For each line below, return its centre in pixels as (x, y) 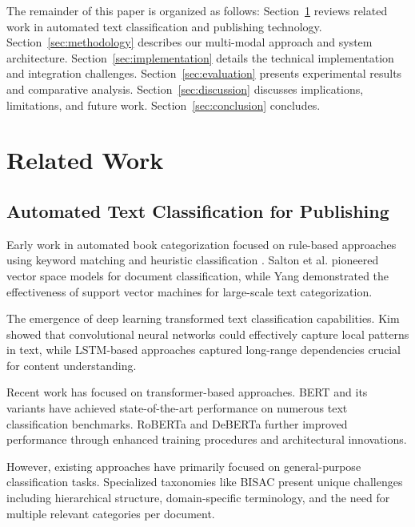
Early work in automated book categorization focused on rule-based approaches (202, 244)
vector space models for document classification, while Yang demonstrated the (198, 275)
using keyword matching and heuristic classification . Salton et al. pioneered (193, 260)
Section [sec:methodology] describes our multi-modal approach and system (190, 42)
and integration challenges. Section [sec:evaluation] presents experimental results (204, 73)
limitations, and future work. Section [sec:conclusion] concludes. (164, 105)
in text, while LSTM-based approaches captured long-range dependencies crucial (204, 350)
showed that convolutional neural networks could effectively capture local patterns (208, 334)
